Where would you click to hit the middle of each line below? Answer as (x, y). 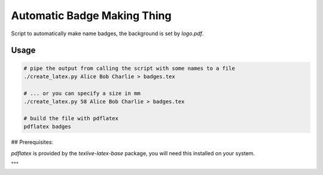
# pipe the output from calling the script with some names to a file (129, 68)
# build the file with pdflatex (71, 118)
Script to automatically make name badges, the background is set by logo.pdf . (107, 33)
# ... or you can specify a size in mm (82, 93)
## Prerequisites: (32, 142)
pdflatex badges (48, 127)
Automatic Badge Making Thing (91, 16)
